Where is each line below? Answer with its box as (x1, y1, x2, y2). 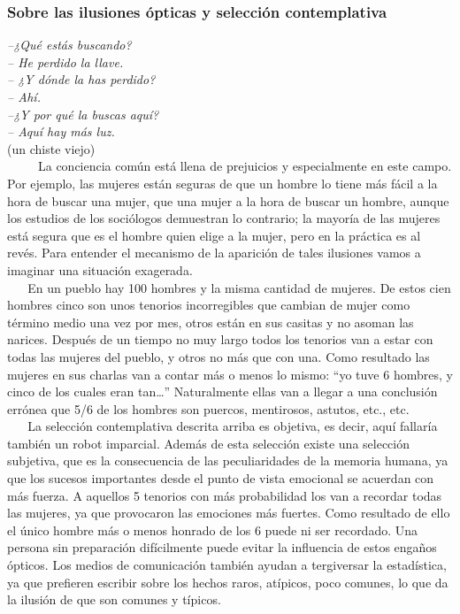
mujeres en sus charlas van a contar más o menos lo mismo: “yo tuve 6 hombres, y (7, 365, 453, 383)
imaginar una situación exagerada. (7, 260, 193, 279)
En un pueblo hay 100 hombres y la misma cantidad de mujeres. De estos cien (27, 278, 451, 296)
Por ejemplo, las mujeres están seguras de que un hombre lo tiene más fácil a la (7, 173, 438, 192)
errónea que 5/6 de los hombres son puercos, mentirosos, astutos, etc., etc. (7, 399, 410, 418)
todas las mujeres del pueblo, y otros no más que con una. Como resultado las (7, 347, 430, 365)
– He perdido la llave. (7, 52, 124, 71)
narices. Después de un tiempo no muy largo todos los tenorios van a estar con (7, 330, 433, 349)
